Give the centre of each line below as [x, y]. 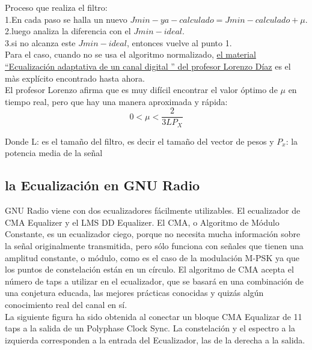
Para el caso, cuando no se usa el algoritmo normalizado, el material [130, 54]
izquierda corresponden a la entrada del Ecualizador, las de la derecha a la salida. [155, 339]
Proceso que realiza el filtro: [56, 7]
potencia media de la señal [54, 153]
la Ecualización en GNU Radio [102, 185]
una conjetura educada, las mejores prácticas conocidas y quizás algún [134, 293]
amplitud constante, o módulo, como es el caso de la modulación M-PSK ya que [152, 257]
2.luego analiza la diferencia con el [68, 31]
